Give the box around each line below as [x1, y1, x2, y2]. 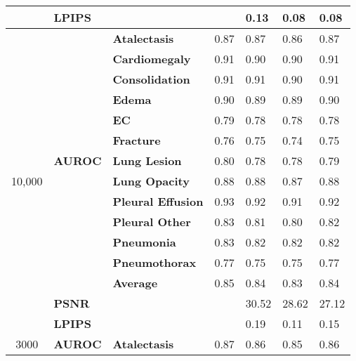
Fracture [112, 132, 161, 148]
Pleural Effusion [112, 193, 204, 209]
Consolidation [112, 71, 190, 87]
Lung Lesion [112, 152, 182, 169]
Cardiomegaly [112, 51, 191, 67]
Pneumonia [112, 234, 176, 250]
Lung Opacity [112, 173, 190, 189]
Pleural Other [112, 214, 191, 230]
